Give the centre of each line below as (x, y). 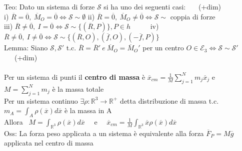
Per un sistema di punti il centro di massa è (75, 76)
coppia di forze (193, 16)
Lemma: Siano (26, 48)
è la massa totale (78, 88)
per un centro (163, 48)
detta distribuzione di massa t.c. (169, 100)
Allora (13, 121)
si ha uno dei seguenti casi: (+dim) (162, 6)
